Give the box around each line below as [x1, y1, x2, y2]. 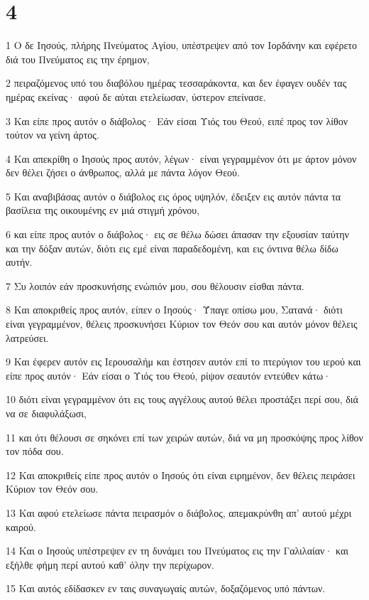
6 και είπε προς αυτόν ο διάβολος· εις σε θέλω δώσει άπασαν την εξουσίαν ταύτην [6, 227, 349, 242]
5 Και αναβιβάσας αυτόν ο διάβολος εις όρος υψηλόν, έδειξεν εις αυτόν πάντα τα [6, 188, 341, 203]
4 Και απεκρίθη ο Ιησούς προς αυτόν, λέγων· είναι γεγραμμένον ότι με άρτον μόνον [6, 151, 357, 166]
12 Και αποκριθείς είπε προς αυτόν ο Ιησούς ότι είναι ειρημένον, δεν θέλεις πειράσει [6, 467, 356, 482]
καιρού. [6, 519, 36, 534]
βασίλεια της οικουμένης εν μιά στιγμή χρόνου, [6, 203, 200, 218]
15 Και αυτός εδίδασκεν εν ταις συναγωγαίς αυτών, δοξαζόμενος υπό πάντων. [6, 581, 326, 596]
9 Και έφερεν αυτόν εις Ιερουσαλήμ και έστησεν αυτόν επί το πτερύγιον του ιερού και [6, 354, 361, 369]
